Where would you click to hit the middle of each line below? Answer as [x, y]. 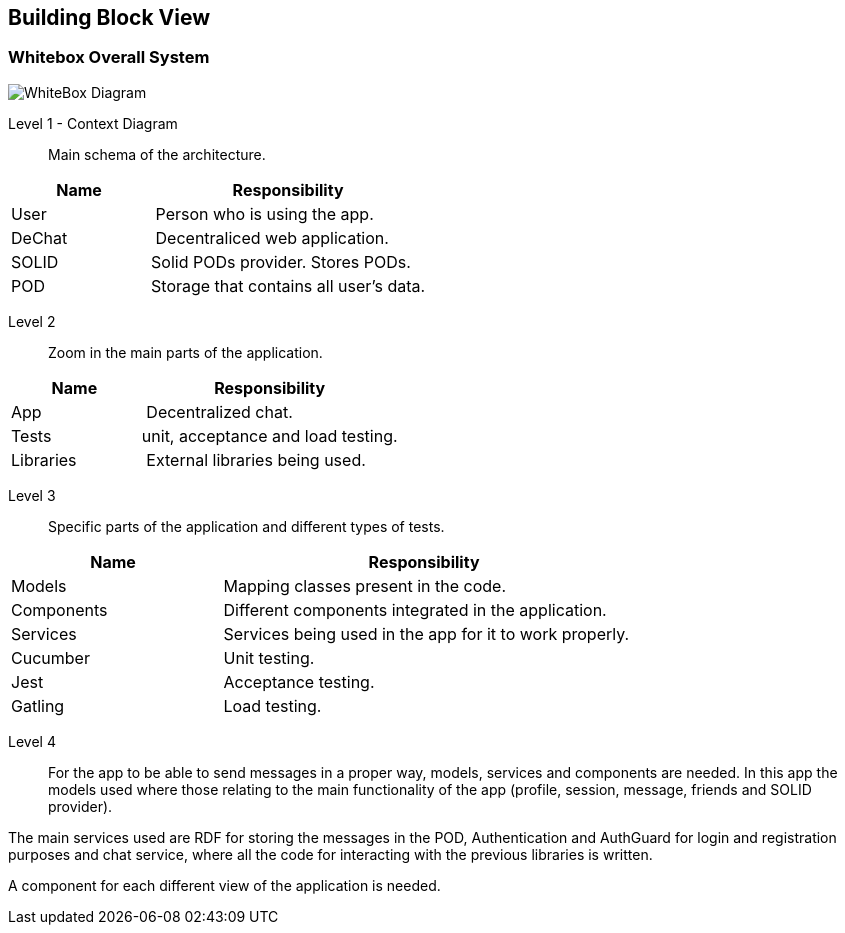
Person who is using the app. [264, 213]
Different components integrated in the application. [415, 609]
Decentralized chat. [219, 411]
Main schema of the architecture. [157, 154]
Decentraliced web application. [272, 237]
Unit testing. [269, 657]
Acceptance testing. [299, 681]
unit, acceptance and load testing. [269, 435]
